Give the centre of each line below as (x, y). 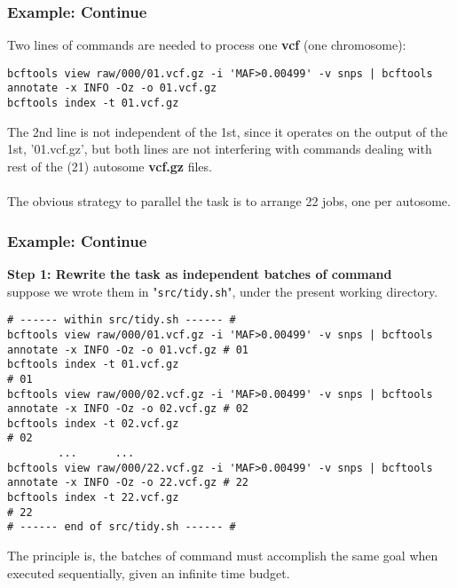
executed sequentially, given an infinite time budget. (149, 572)
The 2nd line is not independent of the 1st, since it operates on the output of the (228, 131)
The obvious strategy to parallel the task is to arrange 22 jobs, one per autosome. (229, 201)
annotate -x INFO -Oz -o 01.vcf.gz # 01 (128, 350)
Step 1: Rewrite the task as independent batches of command (200, 273)
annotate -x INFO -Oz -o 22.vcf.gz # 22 (128, 483)
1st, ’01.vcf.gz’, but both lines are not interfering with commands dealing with (220, 149)
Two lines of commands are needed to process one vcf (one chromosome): (207, 45)
